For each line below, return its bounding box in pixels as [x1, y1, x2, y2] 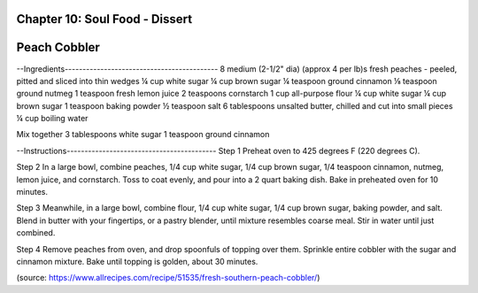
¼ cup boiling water [16, 113, 89, 124]
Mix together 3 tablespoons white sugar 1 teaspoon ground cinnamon [16, 129, 270, 140]
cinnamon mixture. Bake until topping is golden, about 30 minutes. [16, 257, 258, 266]
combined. [16, 227, 56, 238]
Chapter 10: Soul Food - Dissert [16, 12, 193, 27]
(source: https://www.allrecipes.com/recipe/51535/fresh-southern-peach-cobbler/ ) [16, 273, 320, 283]
